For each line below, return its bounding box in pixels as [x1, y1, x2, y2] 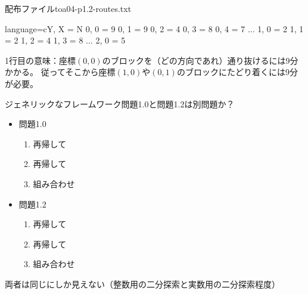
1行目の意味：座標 [5, 54, 76, 66]
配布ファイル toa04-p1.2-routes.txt [5, 2, 132, 14]
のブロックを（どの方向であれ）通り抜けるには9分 [102, 54, 298, 66]
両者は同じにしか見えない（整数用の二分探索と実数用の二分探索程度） [5, 277, 280, 290]
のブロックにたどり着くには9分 [176, 66, 298, 78]
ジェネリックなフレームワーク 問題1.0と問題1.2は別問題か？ [5, 97, 235, 110]
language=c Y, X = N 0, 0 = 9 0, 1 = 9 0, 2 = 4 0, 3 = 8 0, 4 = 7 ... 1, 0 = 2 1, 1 [5, 22, 304, 35]
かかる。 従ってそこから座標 [5, 66, 116, 78]
